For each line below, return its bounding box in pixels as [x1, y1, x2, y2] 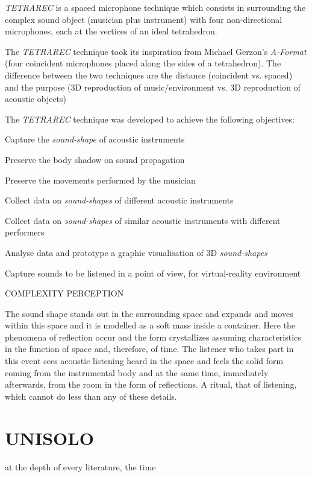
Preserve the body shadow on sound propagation [5, 153, 185, 165]
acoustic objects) [5, 92, 67, 105]
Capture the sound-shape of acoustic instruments [5, 133, 185, 146]
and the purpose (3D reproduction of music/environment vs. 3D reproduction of [5, 80, 301, 93]
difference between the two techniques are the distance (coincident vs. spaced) [5, 68, 293, 81]
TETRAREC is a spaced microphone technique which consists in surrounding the [5, 1, 306, 13]
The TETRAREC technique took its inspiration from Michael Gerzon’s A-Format [5, 45, 307, 57]
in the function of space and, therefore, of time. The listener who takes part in [5, 342, 294, 355]
